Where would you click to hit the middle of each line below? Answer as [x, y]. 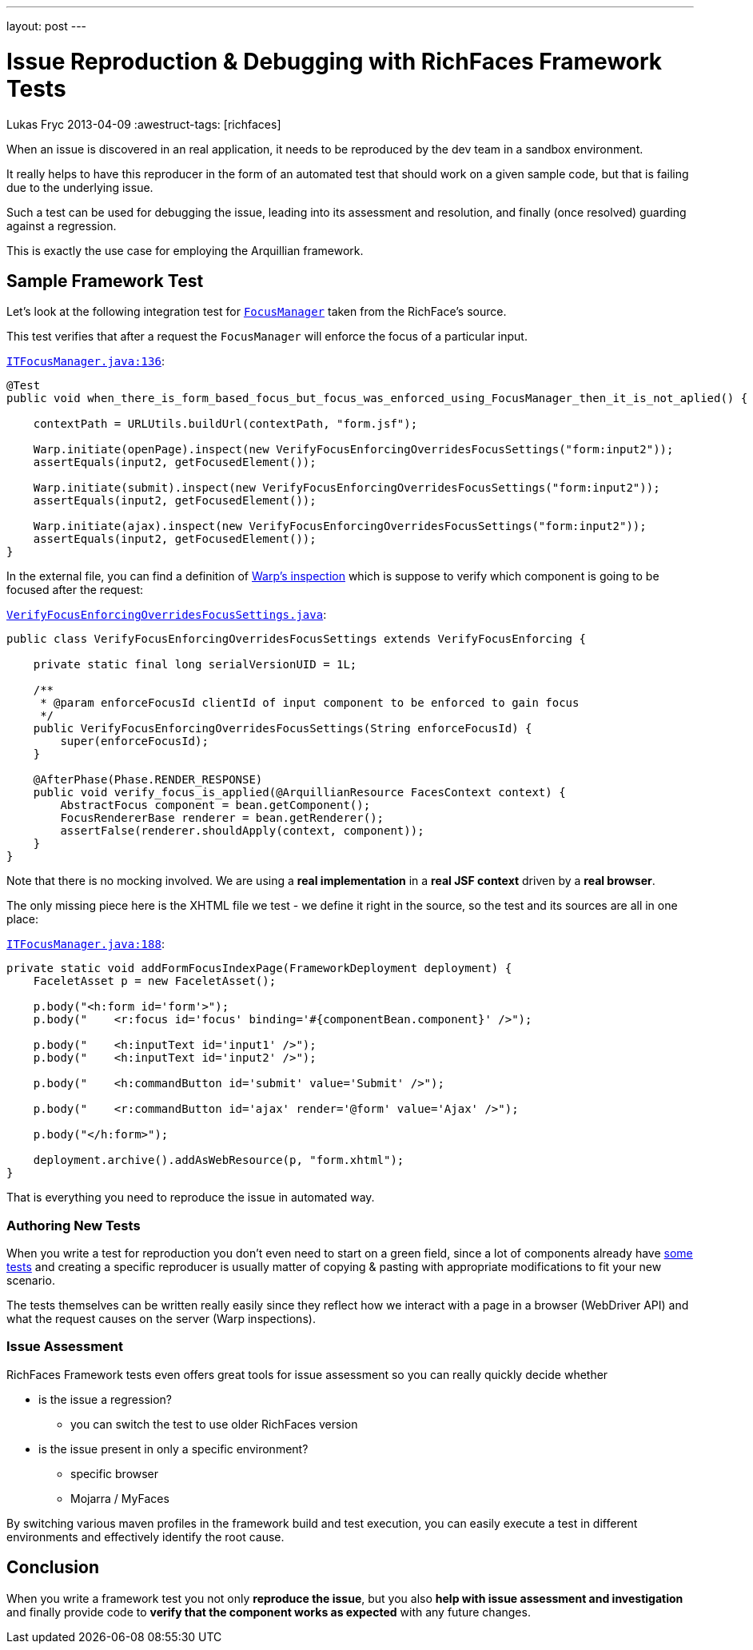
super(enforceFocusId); [134, 741]
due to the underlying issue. [80, 187]
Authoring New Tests [74, 1225]
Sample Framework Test [105, 281]
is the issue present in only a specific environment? [173, 1449]
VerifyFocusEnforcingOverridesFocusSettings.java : [167, 615]
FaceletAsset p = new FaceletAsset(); [155, 981]
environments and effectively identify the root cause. [145, 1536]
